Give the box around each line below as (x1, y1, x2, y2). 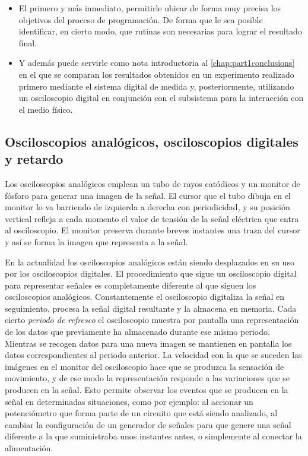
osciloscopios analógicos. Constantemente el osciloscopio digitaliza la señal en (5, 290, 285, 303)
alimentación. (5, 442, 53, 454)
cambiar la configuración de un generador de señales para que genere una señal (5, 418, 291, 430)
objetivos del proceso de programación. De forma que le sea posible (18, 13, 263, 26)
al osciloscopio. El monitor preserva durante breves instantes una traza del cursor (5, 224, 300, 236)
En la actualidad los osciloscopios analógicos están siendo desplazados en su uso (5, 255, 294, 268)
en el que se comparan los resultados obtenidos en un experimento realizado (18, 68, 294, 80)
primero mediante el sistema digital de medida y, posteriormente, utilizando (18, 80, 294, 92)
